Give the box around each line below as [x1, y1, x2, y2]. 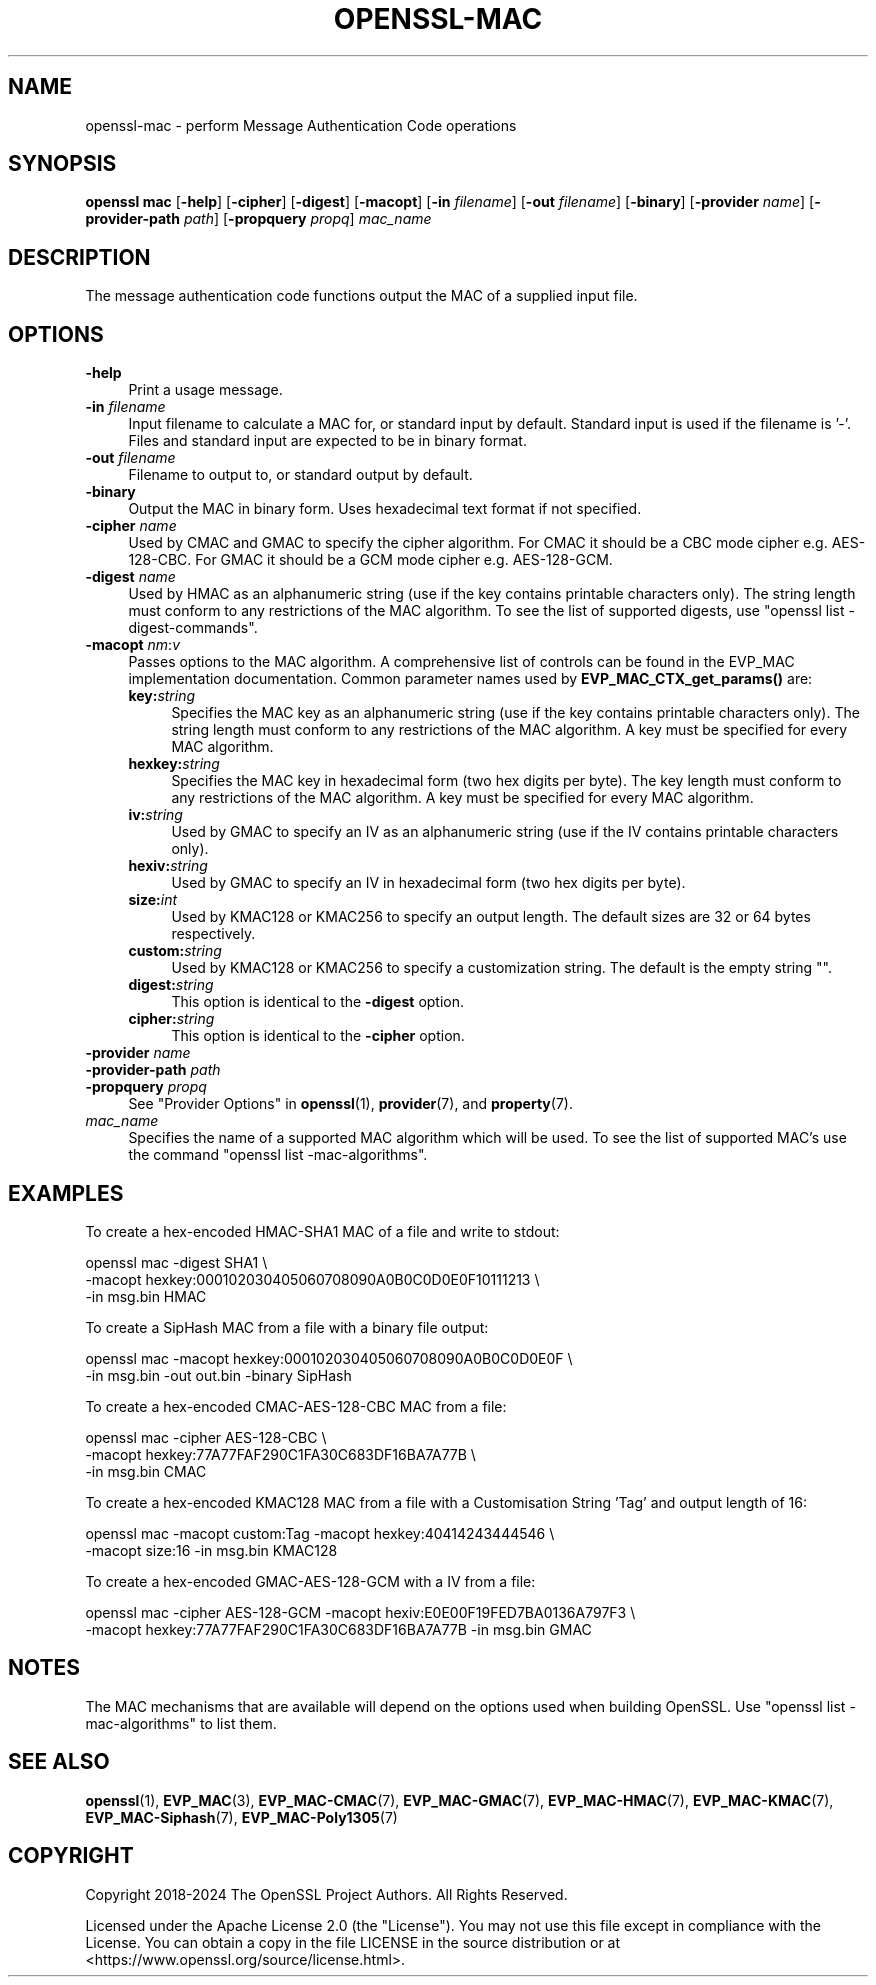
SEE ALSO [8, 1749, 110, 1775]
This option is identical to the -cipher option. [171, 1027, 465, 1045]
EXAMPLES [8, 1180, 124, 1206]
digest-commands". [128, 619, 258, 637]
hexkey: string [128, 755, 220, 773]
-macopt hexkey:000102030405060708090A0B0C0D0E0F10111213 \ [85, 1270, 540, 1288]
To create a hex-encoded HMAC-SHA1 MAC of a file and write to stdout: [85, 1222, 560, 1240]
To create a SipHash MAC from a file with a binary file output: [85, 1318, 489, 1336]
